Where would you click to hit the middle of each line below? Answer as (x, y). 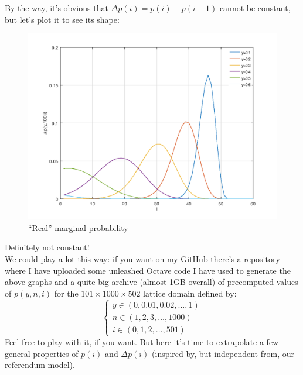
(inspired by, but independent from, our (223, 353)
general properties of (42, 353)
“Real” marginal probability (78, 227)
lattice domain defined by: (190, 293)
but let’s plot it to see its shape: (62, 19)
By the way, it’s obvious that (57, 8)
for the (66, 293)
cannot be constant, (255, 8)
